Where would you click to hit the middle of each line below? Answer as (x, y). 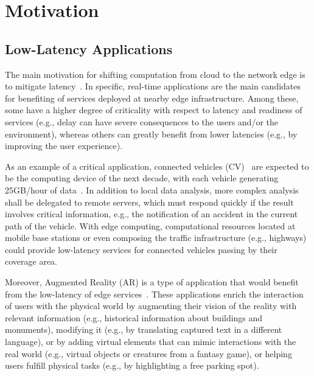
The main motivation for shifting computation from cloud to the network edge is (155, 74)
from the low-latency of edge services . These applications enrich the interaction (154, 294)
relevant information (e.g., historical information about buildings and (134, 317)
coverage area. (31, 261)
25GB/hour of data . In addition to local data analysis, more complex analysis (152, 190)
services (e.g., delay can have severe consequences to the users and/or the (141, 121)
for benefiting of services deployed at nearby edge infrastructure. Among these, (152, 98)
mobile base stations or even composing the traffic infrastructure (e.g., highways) (156, 238)
